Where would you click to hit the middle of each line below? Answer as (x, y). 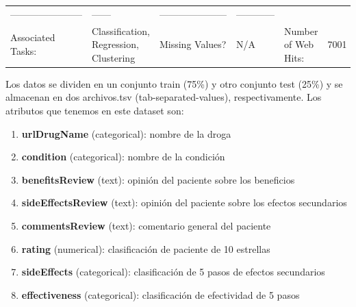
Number (301, 30)
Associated (33, 37)
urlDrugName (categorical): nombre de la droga (126, 133)
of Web (299, 44)
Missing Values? (193, 44)
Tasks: (24, 50)
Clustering (114, 57)
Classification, (121, 30)
